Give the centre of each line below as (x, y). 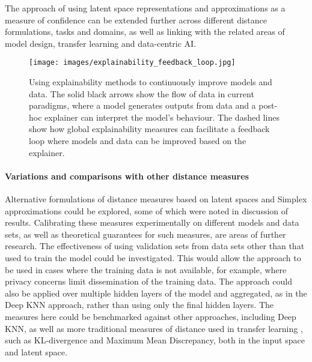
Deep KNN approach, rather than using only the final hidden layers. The (139, 305)
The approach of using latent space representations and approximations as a (145, 8)
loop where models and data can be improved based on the (138, 140)
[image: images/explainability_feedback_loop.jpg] (132, 63)
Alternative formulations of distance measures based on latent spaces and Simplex (156, 198)
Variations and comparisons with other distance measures (127, 176)
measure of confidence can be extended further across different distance (136, 20)
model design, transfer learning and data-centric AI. (101, 43)
